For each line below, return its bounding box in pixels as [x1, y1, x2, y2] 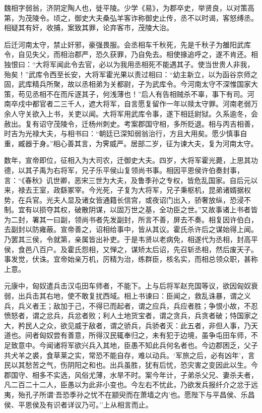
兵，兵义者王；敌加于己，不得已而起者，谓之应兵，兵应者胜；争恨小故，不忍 [4, 300, 258, 311]
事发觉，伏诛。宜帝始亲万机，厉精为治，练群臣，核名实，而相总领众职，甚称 [4, 254, 258, 264]
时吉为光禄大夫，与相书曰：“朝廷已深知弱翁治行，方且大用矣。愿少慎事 [4, 128, 240, 139]
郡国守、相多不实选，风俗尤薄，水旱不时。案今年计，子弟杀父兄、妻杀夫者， [4, 369, 258, 380]
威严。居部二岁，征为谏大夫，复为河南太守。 [109, 138, 258, 148]
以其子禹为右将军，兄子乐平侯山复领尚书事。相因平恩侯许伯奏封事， [18, 164, 244, 175]
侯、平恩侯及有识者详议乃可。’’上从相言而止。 [4, 399, 153, 409]
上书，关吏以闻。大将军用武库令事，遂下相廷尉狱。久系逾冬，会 [46, 108, 258, 119]
